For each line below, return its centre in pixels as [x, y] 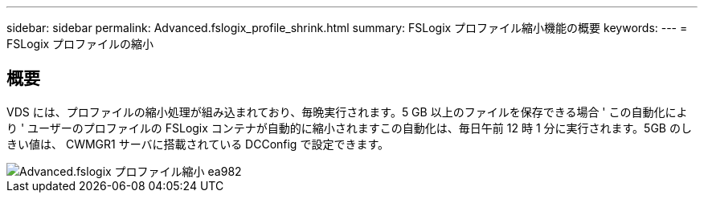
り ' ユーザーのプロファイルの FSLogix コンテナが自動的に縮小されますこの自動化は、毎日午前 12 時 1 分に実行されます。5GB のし [349, 128]
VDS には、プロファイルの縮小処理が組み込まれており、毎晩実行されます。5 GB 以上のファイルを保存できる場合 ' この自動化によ [347, 112]
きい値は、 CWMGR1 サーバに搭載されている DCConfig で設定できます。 [198, 144]
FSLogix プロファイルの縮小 [80, 44]
